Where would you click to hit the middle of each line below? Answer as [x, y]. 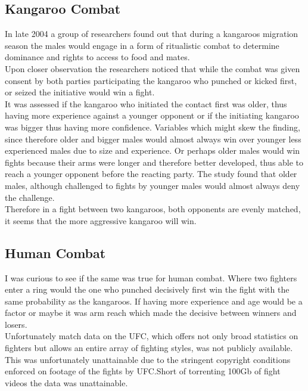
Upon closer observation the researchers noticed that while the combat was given [153, 68]
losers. [16, 324]
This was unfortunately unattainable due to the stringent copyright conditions [148, 359]
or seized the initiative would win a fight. [80, 92]
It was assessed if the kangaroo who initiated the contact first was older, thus [146, 103]
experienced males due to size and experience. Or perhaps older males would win [153, 150]
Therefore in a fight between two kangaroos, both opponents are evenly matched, [153, 209]
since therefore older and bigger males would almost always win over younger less [153, 139]
